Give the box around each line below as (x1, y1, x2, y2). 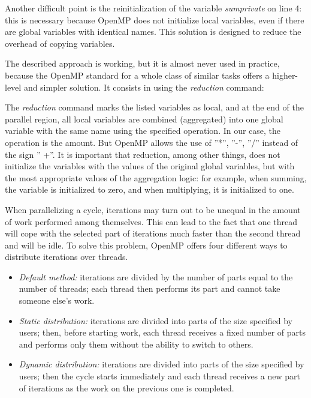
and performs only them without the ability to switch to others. (19, 337, 253, 350)
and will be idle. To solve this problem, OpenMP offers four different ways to (5, 238, 288, 251)
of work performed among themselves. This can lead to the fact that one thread (5, 215, 298, 228)
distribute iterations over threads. (5, 250, 128, 263)
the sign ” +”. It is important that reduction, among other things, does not (5, 148, 280, 160)
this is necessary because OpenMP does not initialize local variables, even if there (5, 13, 304, 26)
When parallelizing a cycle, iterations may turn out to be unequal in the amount (5, 203, 301, 216)
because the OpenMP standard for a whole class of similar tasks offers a (5, 68, 270, 81)
